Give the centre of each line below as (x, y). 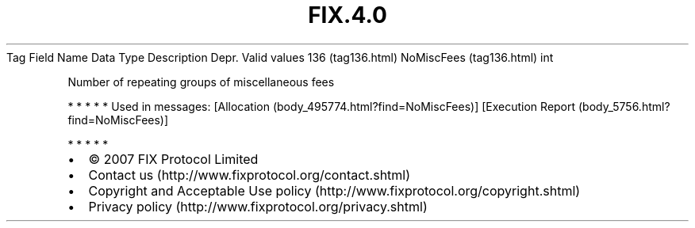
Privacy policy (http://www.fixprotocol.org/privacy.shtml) (258, 206)
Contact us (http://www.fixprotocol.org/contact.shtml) (250, 175)
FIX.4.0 (347, 15)
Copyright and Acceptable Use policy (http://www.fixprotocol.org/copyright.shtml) (334, 190)
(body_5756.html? (624, 106)
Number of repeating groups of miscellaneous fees (201, 82)
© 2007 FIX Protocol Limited (173, 159)
